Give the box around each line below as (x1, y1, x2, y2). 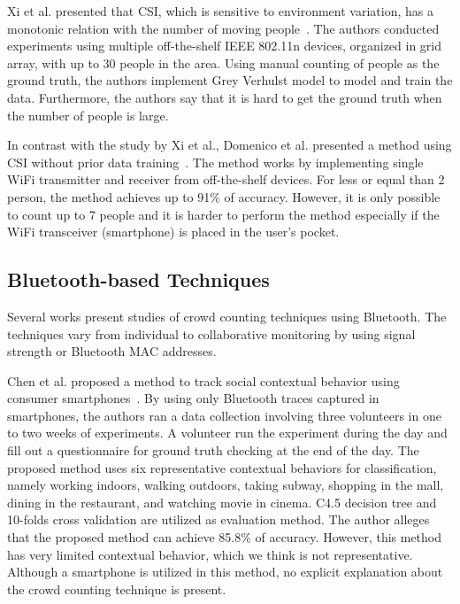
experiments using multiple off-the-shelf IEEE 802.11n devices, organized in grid (7, 36, 442, 55)
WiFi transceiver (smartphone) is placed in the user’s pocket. (7, 222, 340, 241)
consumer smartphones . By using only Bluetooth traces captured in (7, 389, 379, 407)
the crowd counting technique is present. (7, 579, 226, 598)
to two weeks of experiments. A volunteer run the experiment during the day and (7, 423, 448, 442)
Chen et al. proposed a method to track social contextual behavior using (7, 371, 400, 390)
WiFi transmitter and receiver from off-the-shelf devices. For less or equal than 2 (7, 170, 445, 189)
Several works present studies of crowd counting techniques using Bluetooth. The (7, 306, 447, 325)
